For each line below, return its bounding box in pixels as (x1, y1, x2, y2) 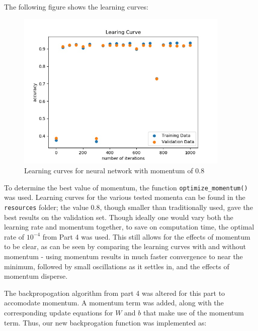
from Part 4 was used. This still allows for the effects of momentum (42, 231, 250, 242)
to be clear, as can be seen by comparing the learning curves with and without (4, 241, 246, 252)
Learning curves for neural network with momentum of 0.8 (24, 165, 205, 176)
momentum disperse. (4, 271, 68, 281)
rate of (4, 231, 25, 242)
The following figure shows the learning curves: (4, 2, 148, 12)
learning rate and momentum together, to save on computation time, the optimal (4, 222, 254, 232)
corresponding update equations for (4, 307, 113, 318)
